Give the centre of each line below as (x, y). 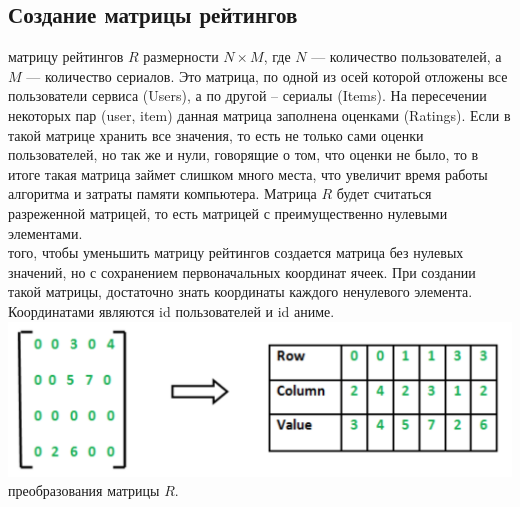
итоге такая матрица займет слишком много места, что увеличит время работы (248, 173)
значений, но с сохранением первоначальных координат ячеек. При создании (242, 271)
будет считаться (384, 193)
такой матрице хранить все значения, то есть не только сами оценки (216, 134)
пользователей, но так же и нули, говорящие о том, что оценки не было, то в (243, 154)
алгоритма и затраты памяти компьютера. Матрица (162, 193)
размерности (181, 56)
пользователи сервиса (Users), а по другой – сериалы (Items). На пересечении (247, 95)
